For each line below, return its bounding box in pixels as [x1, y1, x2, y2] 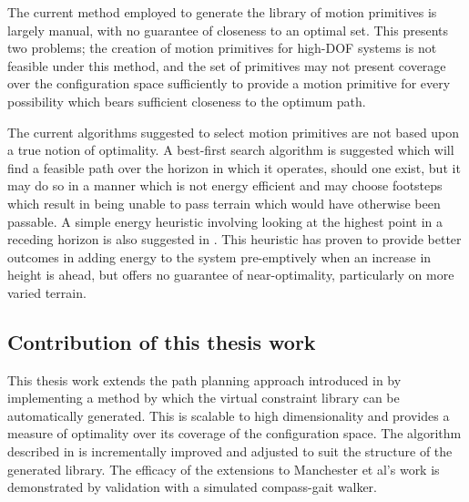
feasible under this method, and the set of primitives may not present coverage [7, 56, 446, 75]
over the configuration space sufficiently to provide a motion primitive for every [7, 74, 451, 93]
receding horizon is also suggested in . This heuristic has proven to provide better [7, 230, 462, 249]
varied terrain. [7, 282, 87, 302]
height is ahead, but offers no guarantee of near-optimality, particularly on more [7, 265, 454, 284]
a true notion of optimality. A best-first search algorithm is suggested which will [7, 140, 454, 159]
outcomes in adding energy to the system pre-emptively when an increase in [7, 247, 432, 266]
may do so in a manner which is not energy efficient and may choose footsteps [7, 176, 443, 195]
